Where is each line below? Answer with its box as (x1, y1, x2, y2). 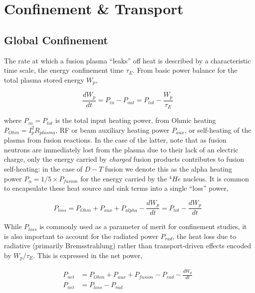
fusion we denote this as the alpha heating (105, 163, 232, 174)
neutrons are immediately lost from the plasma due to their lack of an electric (4, 144, 238, 154)
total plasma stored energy (4, 74, 85, 85)
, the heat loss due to (172, 231, 236, 241)
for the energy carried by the (80, 173, 167, 183)
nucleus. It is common (183, 173, 249, 183)
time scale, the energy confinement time (4, 65, 124, 75)
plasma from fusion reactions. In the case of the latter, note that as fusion (4, 135, 227, 145)
